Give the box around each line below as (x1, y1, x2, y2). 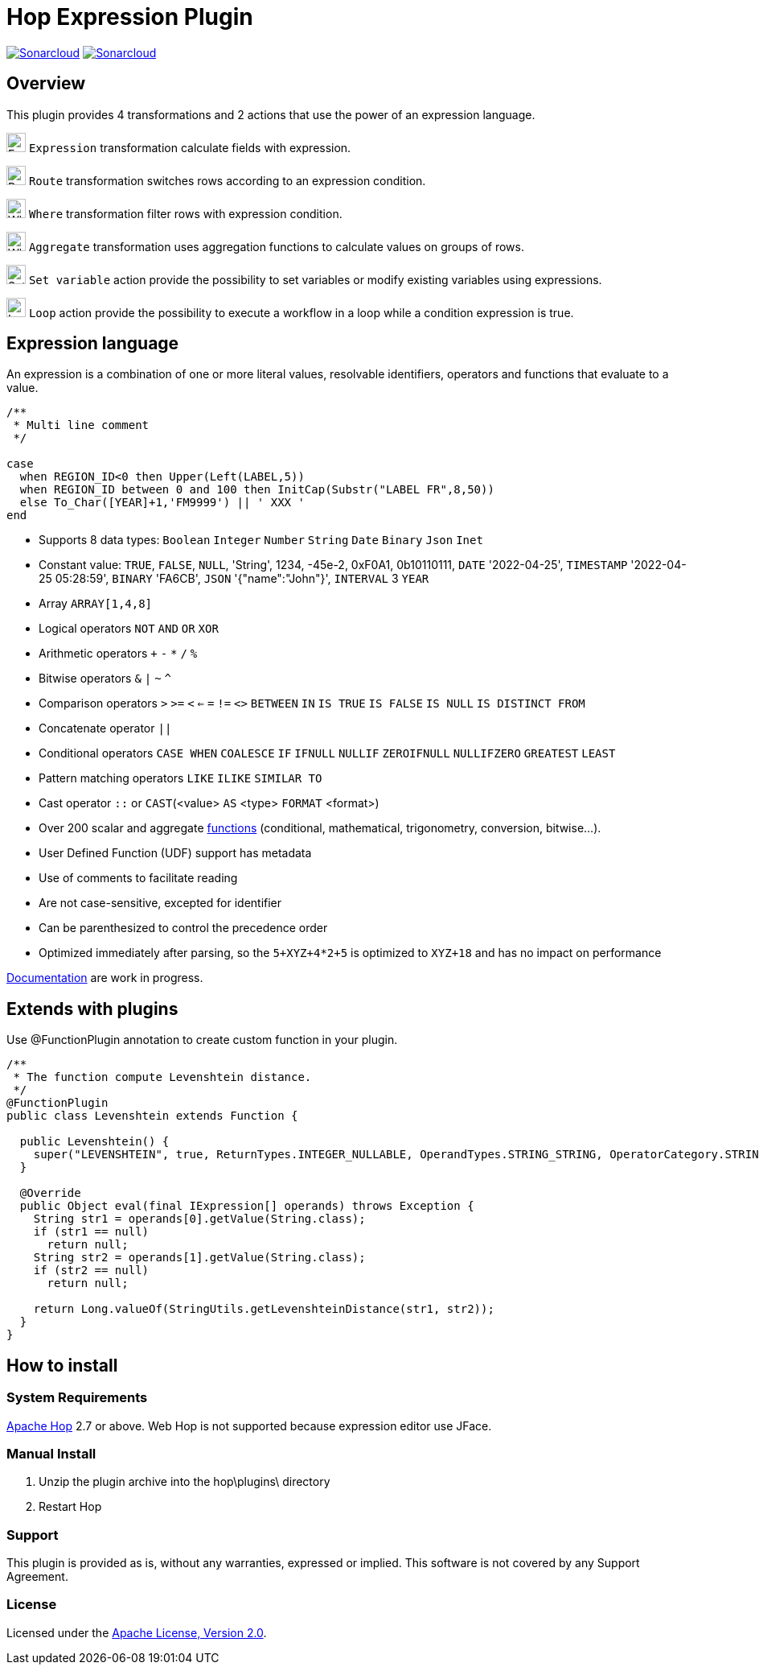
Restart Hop (39, 1500, 102, 1514)
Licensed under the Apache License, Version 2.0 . (6, 1625, 267, 1640)
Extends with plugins (6, 998, 178, 1019)
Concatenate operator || (39, 721, 172, 736)
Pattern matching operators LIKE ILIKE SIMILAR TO (39, 771, 322, 786)
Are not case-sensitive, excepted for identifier (39, 896, 282, 910)
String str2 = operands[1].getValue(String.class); (33, 1251, 366, 1265)
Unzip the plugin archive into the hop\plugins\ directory (39, 1475, 330, 1489)
